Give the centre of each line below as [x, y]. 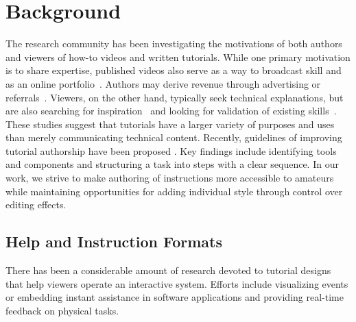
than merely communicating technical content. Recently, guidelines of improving [174, 137]
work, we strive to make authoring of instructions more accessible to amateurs [170, 178]
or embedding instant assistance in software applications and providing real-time [175, 297]
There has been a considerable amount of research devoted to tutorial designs [168, 270]
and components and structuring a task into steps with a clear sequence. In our [172, 164]
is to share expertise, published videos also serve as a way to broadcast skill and [174, 70]
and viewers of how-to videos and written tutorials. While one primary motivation [178, 57]
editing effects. [36, 205]
